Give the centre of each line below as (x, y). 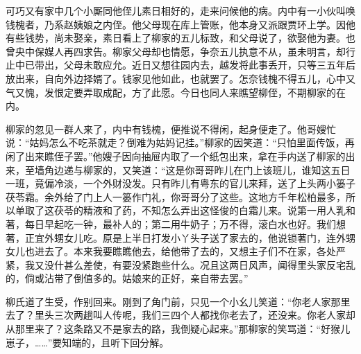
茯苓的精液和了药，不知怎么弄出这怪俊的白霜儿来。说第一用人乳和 (204, 210)
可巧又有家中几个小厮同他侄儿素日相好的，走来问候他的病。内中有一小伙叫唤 (180, 10)
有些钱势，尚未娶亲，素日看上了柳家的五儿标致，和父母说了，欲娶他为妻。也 (180, 38)
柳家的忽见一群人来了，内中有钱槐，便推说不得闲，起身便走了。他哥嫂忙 (171, 129)
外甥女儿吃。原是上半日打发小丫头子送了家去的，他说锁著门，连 (190, 237)
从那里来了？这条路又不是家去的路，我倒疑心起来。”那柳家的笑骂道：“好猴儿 (178, 329)
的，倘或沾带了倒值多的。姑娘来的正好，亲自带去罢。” (127, 278)
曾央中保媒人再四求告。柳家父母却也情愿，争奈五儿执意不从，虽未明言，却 (176, 51)
